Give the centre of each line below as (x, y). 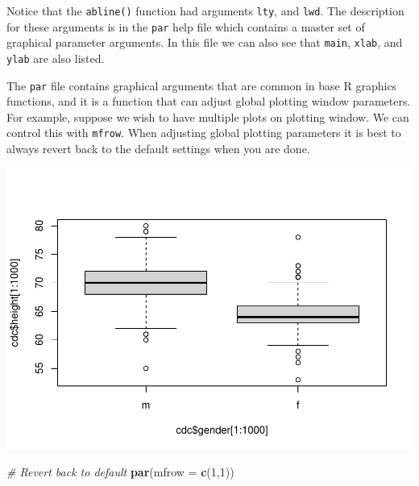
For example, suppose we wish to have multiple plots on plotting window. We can (208, 116)
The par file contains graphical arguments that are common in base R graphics (202, 85)
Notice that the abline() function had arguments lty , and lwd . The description (205, 10)
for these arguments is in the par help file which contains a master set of (186, 26)
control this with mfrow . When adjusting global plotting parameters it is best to (204, 133)
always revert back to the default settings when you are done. (158, 149)
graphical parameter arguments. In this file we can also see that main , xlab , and (205, 42)
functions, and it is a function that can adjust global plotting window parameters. (209, 101)
